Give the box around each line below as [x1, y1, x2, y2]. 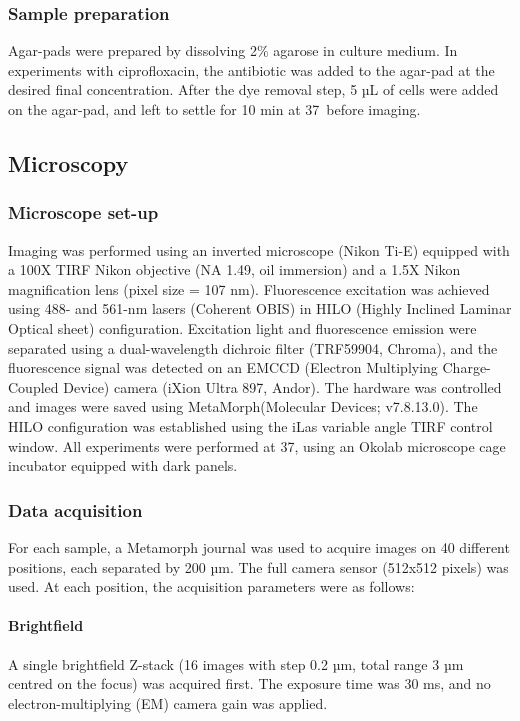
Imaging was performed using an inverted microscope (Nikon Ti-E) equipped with [8, 239, 510, 260]
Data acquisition [8, 497, 143, 522]
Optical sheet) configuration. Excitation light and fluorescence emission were [8, 317, 477, 338]
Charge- [442, 357, 491, 378]
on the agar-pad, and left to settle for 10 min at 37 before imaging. [8, 99, 421, 119]
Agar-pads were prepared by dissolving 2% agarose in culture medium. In [8, 40, 458, 61]
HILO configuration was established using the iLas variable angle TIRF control [8, 415, 493, 436]
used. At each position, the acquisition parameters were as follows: [8, 576, 415, 597]
